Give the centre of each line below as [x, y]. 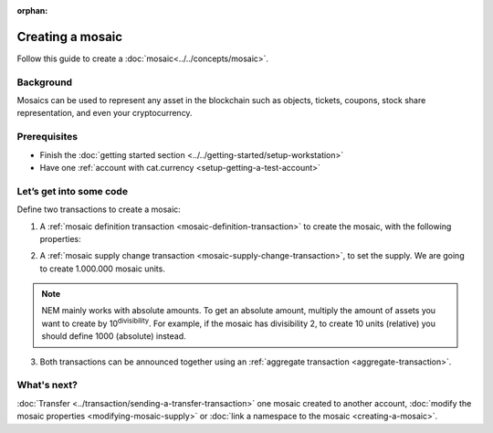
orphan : [32, 11]
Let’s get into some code [72, 191]
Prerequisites [47, 137]
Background [45, 82]
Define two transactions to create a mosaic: [99, 209]
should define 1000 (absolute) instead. [114, 336]
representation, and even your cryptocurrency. [105, 113]
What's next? [47, 385]
